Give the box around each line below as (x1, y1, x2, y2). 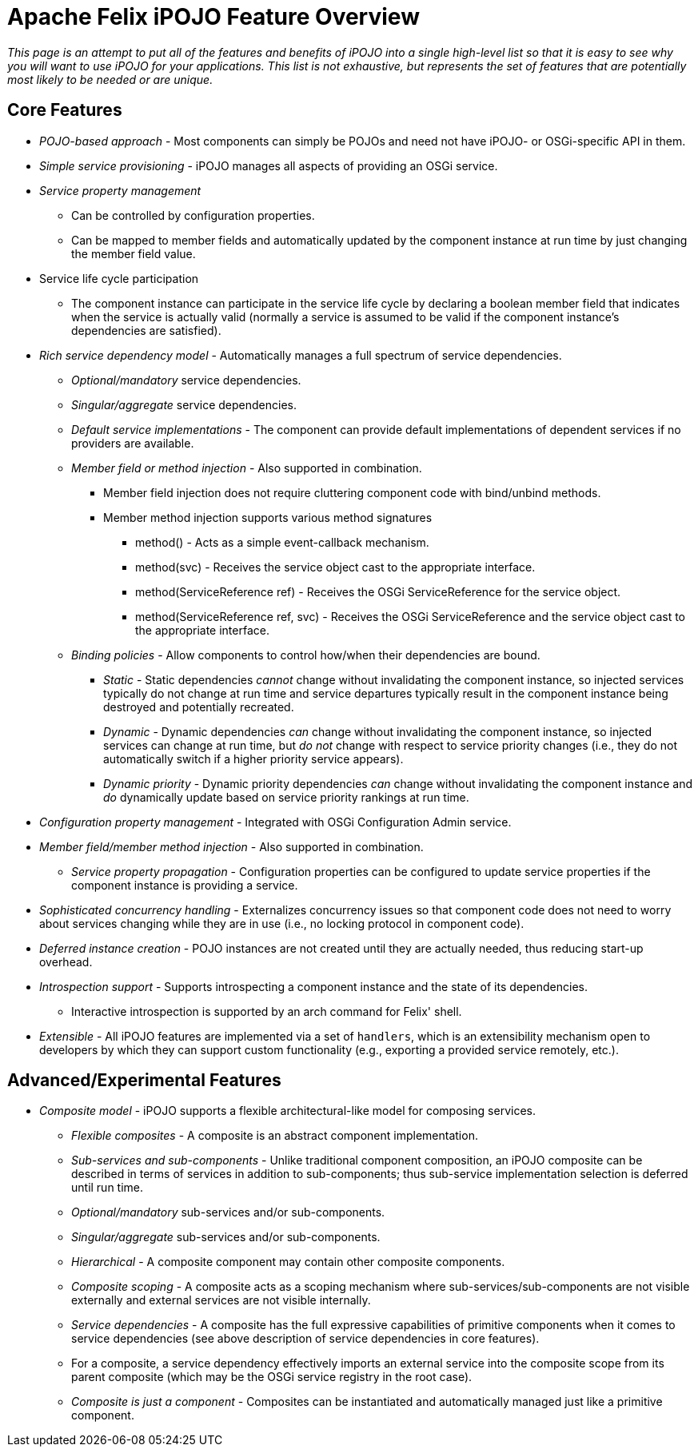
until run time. (71, 1180, 144, 1195)
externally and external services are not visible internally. (71, 1293, 371, 1308)
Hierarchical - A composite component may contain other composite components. (71, 1255, 505, 1269)
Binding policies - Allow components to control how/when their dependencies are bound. (71, 647, 540, 662)
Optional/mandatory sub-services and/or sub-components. (71, 1205, 385, 1220)
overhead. (39, 954, 93, 969)
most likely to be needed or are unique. (7, 72, 213, 86)
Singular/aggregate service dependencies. (71, 397, 297, 412)
